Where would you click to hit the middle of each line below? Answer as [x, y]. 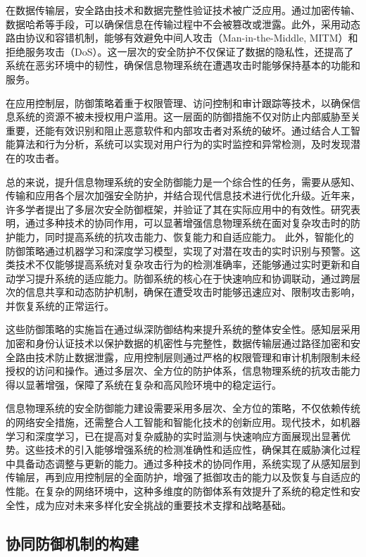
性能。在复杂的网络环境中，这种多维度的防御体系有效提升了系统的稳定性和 [178, 491]
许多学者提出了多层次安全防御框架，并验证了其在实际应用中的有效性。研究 [178, 209]
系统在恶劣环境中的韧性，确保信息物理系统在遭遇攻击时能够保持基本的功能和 [183, 65]
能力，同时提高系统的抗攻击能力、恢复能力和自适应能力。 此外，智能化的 [184, 236]
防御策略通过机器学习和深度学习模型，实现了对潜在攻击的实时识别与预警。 [178, 250]
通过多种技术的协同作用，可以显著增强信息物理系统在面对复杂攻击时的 [188, 223]
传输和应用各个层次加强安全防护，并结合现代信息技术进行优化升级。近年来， [183, 195]
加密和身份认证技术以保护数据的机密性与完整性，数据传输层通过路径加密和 [178, 343]
